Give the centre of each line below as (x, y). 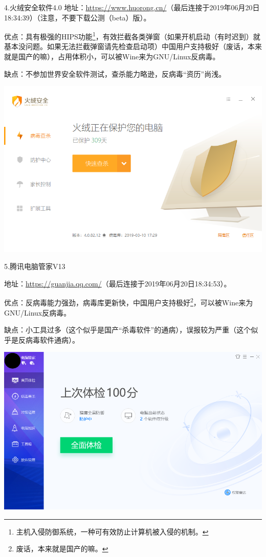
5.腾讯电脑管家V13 (35, 266)
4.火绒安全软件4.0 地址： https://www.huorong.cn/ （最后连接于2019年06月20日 (132, 7)
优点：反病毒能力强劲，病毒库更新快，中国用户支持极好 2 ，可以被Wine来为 (129, 302)
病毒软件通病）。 (52, 339)
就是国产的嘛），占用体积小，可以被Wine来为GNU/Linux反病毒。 (112, 57)
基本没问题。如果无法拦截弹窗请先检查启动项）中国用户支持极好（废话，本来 (133, 46)
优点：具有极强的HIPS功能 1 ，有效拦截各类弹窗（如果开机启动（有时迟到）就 (132, 36)
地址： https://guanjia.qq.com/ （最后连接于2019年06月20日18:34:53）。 (118, 283)
